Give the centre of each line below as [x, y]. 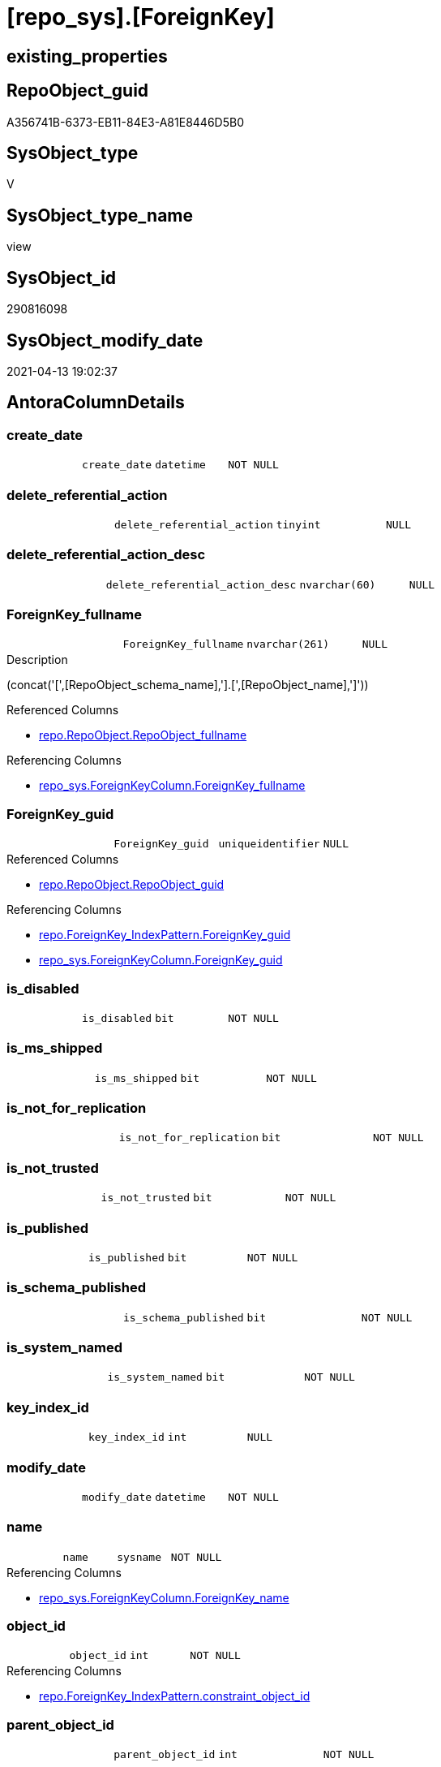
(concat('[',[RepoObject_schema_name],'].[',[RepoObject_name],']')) [188, 685]
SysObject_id [62, 278]
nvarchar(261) [288, 644]
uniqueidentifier [269, 844]
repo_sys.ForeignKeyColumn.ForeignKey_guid [161, 960]
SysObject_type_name [100, 215]
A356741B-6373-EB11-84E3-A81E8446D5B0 [125, 122]
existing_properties [87, 56]
